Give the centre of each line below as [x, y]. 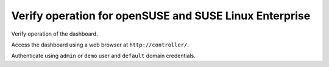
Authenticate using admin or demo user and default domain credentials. [104, 56]
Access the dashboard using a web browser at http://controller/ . [100, 45]
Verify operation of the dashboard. [55, 34]
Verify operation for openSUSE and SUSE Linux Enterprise [161, 16]
